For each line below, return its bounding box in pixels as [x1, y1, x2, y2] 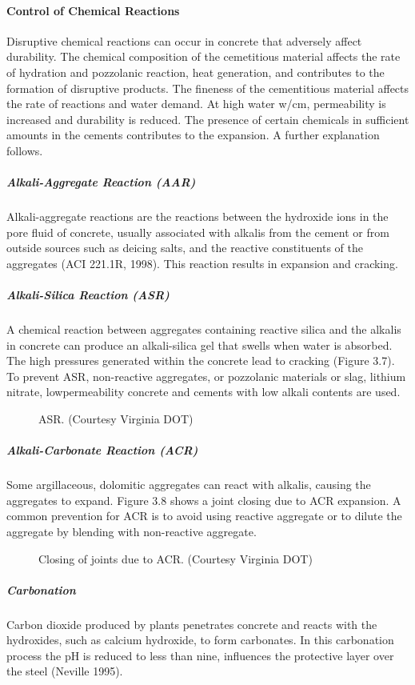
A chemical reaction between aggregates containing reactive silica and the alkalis [6, 321, 401, 338]
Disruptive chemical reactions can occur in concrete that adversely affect [6, 32, 362, 49]
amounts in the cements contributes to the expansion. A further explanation [6, 126, 380, 143]
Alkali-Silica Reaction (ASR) [6, 286, 170, 303]
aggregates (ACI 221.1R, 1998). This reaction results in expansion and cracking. [6, 254, 398, 271]
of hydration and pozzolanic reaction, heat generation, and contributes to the [6, 63, 385, 80]
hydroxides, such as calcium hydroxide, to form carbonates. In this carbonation [6, 631, 394, 648]
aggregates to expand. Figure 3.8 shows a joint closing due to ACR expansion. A [6, 491, 401, 508]
